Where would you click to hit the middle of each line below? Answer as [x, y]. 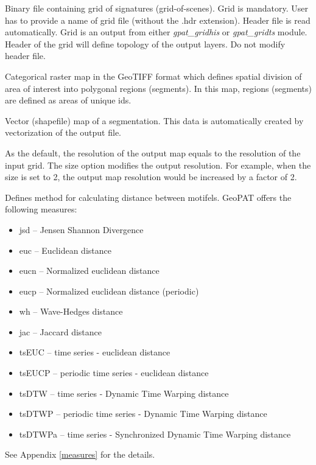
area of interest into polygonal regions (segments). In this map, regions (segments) [158, 88]
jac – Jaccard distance [61, 331]
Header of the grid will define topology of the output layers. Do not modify [145, 44]
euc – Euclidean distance [65, 250]
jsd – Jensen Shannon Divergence [81, 229]
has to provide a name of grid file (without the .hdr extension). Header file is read [158, 20]
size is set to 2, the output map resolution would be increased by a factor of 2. [151, 177]
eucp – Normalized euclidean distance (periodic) [109, 291]
